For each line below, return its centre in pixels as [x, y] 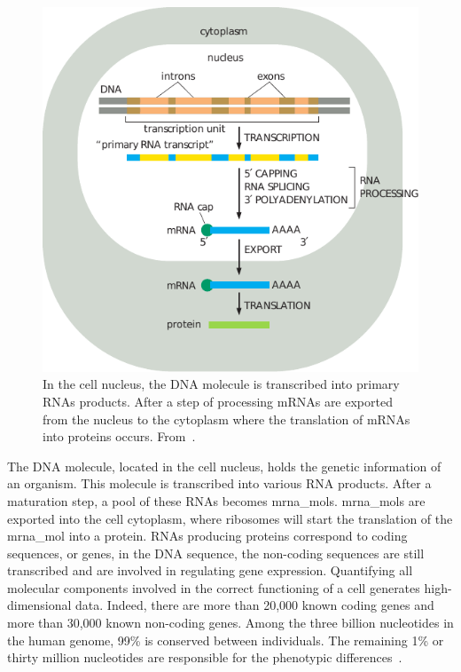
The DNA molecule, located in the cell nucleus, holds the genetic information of [224, 466]
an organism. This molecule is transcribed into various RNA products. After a [219, 483]
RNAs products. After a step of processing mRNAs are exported [218, 401]
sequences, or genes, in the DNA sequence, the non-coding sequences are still [216, 553]
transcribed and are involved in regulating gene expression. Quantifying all [210, 570]
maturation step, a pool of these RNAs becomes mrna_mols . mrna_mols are [216, 500]
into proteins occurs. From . [119, 436]
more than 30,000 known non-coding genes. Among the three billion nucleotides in [230, 623]
